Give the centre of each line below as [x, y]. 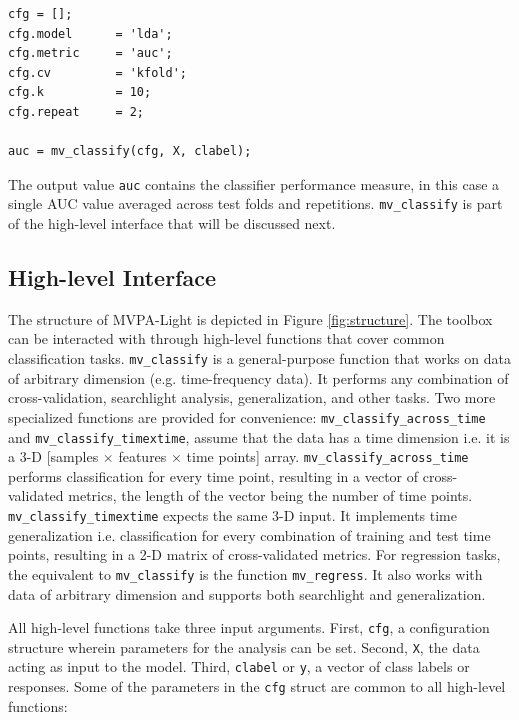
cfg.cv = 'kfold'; [97, 72]
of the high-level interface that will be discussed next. [172, 223]
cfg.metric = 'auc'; [90, 53]
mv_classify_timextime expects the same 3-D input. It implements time [232, 515]
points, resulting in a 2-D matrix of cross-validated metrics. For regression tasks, [254, 554]
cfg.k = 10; [80, 92]
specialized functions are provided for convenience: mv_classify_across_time [247, 416]
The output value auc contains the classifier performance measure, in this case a [254, 183]
